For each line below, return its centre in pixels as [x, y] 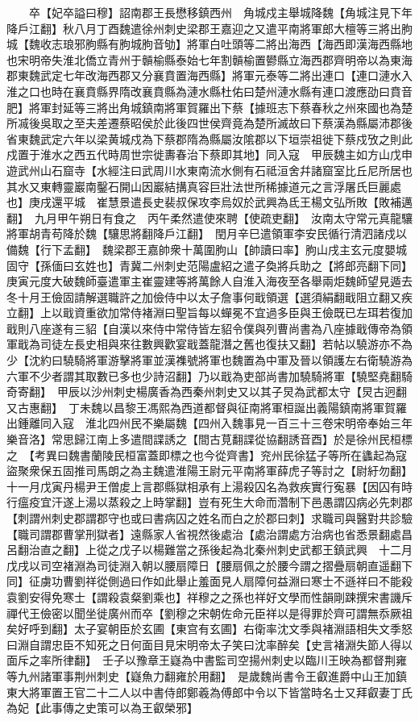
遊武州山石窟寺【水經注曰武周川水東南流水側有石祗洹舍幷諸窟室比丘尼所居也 [209, 170]
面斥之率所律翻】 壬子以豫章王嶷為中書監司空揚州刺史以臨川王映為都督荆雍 [207, 660]
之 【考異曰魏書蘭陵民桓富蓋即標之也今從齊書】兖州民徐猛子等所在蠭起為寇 [207, 454]
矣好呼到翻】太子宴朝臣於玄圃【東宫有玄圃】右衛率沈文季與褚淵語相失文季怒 [209, 629]
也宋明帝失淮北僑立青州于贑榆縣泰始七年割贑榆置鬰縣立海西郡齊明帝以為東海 [209, 59]
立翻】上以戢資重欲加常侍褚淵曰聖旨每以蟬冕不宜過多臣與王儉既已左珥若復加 [209, 313]
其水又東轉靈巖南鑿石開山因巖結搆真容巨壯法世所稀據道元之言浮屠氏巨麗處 [204, 186]
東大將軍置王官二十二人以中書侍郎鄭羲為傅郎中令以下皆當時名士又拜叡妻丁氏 [209, 692]
